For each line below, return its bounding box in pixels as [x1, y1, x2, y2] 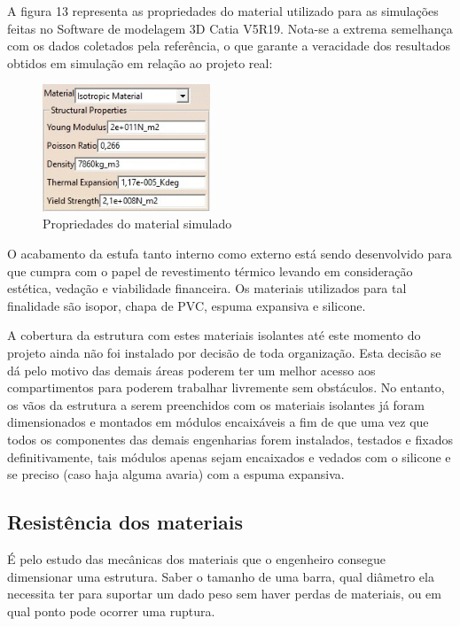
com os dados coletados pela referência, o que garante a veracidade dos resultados [7, 36, 450, 55]
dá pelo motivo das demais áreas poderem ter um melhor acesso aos [7, 360, 376, 379]
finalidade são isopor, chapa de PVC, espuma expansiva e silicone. [7, 296, 366, 314]
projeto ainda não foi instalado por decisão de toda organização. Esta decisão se [7, 344, 441, 362]
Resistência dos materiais [7, 508, 244, 536]
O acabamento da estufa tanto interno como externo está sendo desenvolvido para [7, 244, 452, 263]
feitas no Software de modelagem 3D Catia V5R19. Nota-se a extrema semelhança [7, 19, 453, 37]
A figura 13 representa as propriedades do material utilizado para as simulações [7, 2, 439, 19]
